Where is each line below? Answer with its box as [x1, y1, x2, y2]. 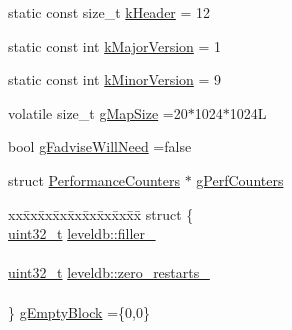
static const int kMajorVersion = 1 [8, 35, 222, 56]
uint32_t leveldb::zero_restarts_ [8, 262, 210, 283]
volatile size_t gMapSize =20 [8, 102, 188, 123]
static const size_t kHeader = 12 [8, 2, 211, 22]
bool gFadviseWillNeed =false [8, 136, 192, 157]
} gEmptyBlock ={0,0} [8, 301, 150, 322]
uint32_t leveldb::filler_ [8, 223, 156, 244]
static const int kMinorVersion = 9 [8, 69, 222, 90]
